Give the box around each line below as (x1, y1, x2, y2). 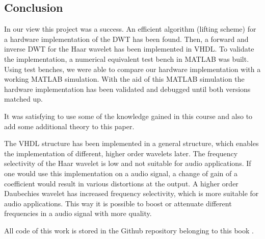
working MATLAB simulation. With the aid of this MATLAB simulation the (4, 74, 245, 84)
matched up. (4, 93, 43, 104)
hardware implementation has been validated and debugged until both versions (4, 83, 251, 94)
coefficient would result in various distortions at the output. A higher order (4, 178, 238, 188)
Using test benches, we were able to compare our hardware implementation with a (4, 63, 261, 74)
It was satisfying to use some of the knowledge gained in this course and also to (4, 110, 253, 121)
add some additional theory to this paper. (4, 121, 135, 131)
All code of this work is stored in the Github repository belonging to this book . (4, 225, 254, 235)
